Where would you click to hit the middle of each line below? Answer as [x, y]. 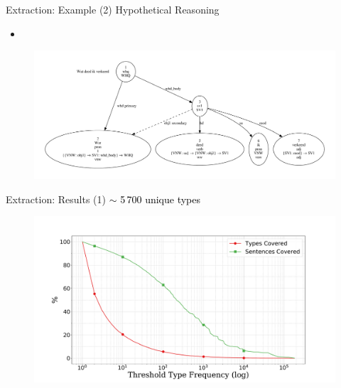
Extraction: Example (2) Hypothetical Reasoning [113, 9]
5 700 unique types [161, 199]
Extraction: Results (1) [56, 199]
